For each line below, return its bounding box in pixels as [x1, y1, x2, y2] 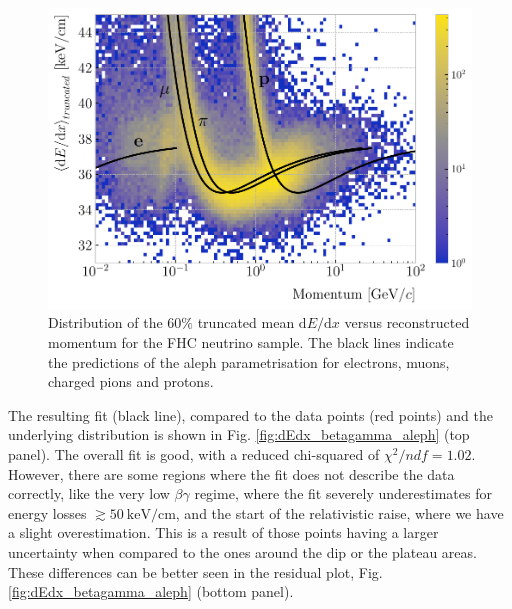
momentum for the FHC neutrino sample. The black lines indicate [48, 332, 454, 353]
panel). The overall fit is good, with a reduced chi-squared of [8, 444, 380, 465]
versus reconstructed [344, 312, 470, 333]
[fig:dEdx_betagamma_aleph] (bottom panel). [8, 581, 294, 602]
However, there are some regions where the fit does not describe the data [8, 463, 455, 484]
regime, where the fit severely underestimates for [194, 483, 492, 504]
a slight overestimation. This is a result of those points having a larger [8, 522, 439, 543]
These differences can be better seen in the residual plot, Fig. [8, 561, 383, 582]
